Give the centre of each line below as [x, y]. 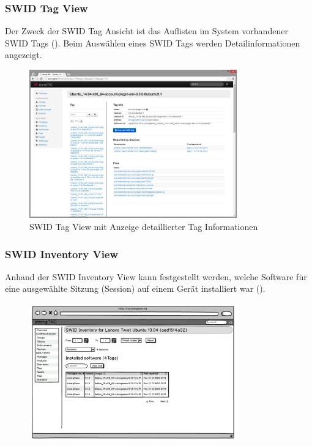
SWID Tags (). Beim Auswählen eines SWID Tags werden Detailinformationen [153, 43]
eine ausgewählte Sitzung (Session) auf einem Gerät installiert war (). [135, 288]
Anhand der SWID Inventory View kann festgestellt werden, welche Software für [156, 276]
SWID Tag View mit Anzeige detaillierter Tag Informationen [144, 227]
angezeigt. [24, 55]
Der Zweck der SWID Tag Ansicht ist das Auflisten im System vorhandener [147, 31]
